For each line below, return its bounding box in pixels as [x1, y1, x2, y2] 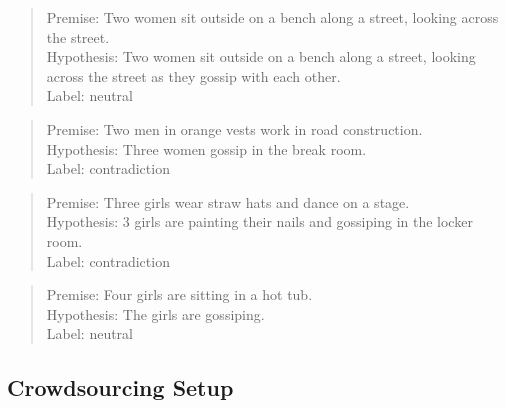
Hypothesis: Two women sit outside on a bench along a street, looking [46, 46, 476, 67]
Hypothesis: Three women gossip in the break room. [46, 138, 367, 159]
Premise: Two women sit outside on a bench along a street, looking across [46, 7, 499, 27]
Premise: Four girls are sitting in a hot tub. [46, 284, 313, 305]
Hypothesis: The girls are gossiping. [46, 303, 265, 324]
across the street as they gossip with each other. [46, 65, 341, 86]
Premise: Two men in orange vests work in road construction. [46, 118, 423, 139]
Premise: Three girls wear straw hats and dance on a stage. [46, 191, 410, 212]
